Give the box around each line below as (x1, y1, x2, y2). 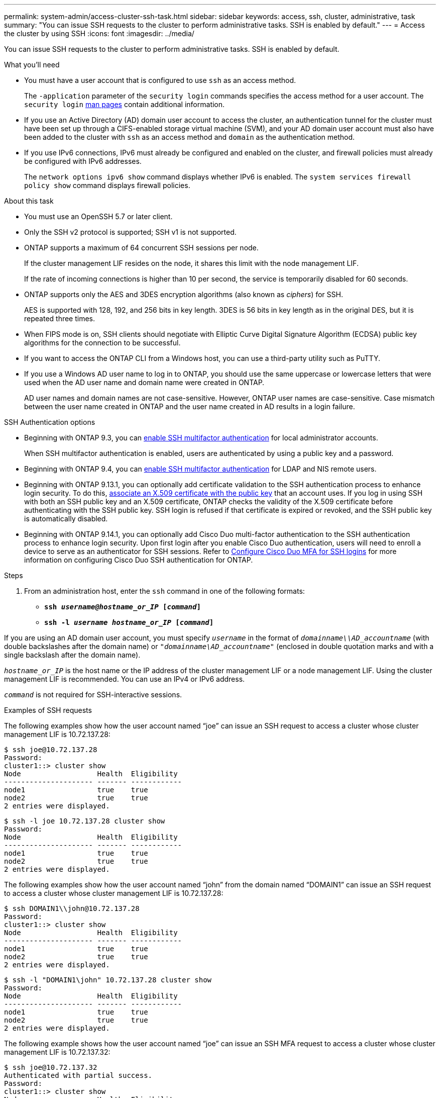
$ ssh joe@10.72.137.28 (4, 746, 97, 754)
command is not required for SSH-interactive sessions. (4, 690, 182, 699)
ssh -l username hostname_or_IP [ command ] (44, 618, 214, 626)
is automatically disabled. (24, 514, 108, 523)
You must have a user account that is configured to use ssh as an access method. (24, 76, 296, 84)
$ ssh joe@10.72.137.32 (4, 1063, 97, 1071)
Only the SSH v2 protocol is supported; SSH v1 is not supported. (24, 228, 237, 236)
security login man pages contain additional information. (24, 100, 225, 109)
